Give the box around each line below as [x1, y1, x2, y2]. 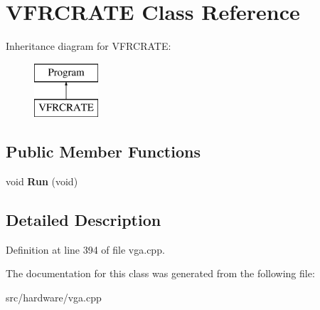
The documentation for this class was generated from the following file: [6, 266, 315, 281]
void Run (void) [6, 174, 78, 189]
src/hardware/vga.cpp [6, 290, 102, 305]
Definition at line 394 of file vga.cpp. [6, 242, 165, 257]
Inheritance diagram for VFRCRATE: [6, 38, 171, 53]
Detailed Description [6, 209, 161, 231]
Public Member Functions [6, 140, 201, 162]
